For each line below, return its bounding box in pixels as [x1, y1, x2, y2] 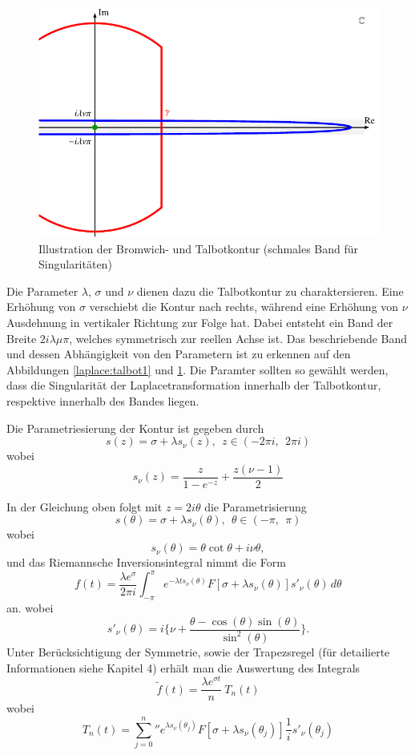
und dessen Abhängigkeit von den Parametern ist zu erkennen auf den [6, 345, 351, 362]
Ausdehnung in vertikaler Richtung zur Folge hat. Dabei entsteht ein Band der [6, 314, 393, 331]
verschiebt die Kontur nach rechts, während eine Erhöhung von [89, 298, 399, 315]
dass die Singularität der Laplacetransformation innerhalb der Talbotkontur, [6, 377, 381, 394]
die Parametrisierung [204, 498, 307, 515]
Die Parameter [6, 282, 79, 299]
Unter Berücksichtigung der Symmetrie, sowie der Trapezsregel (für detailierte [6, 643, 390, 660]
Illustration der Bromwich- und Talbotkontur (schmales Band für [38, 240, 359, 256]
